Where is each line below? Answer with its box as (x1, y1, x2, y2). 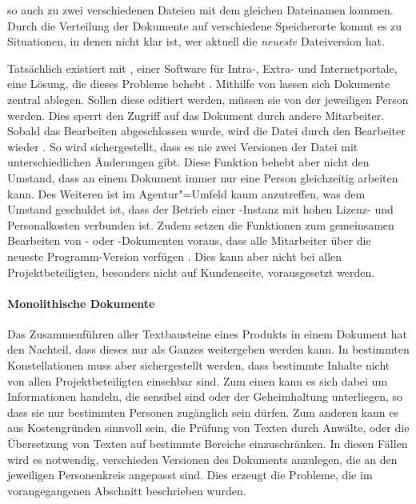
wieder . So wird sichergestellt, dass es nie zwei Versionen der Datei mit (7, 138, 358, 154)
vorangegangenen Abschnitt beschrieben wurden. (7, 482, 246, 498)
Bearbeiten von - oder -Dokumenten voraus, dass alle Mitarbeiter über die (7, 232, 371, 249)
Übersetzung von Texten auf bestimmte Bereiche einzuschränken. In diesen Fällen (7, 435, 408, 452)
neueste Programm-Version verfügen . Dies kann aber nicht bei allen (7, 247, 342, 264)
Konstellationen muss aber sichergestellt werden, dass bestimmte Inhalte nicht (7, 357, 390, 374)
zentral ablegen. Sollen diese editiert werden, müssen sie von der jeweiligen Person (7, 90, 409, 107)
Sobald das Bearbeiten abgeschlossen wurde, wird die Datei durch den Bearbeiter (7, 122, 406, 139)
